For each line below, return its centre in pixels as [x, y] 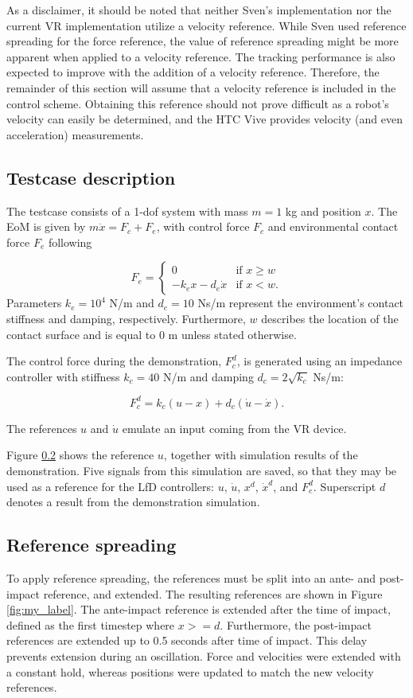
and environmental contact [333, 226]
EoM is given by [46, 226]
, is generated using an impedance [319, 361]
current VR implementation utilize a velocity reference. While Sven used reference [206, 25]
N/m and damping [208, 376]
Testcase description [91, 177]
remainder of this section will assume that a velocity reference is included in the [201, 87]
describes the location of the [330, 318]
